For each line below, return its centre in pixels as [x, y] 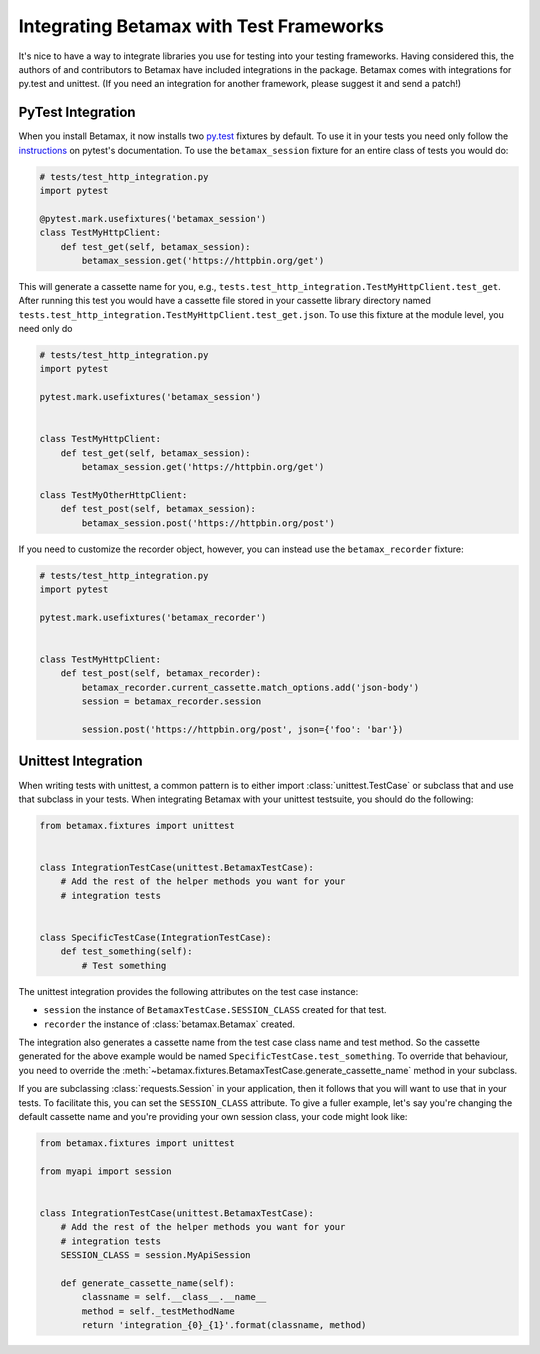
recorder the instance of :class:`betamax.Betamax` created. [169, 1024]
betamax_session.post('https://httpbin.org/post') [208, 523]
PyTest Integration [77, 112]
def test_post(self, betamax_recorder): [161, 673]
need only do [46, 329]
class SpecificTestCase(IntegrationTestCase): [155, 938]
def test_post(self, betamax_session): [158, 509]
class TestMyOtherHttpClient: [113, 495]
